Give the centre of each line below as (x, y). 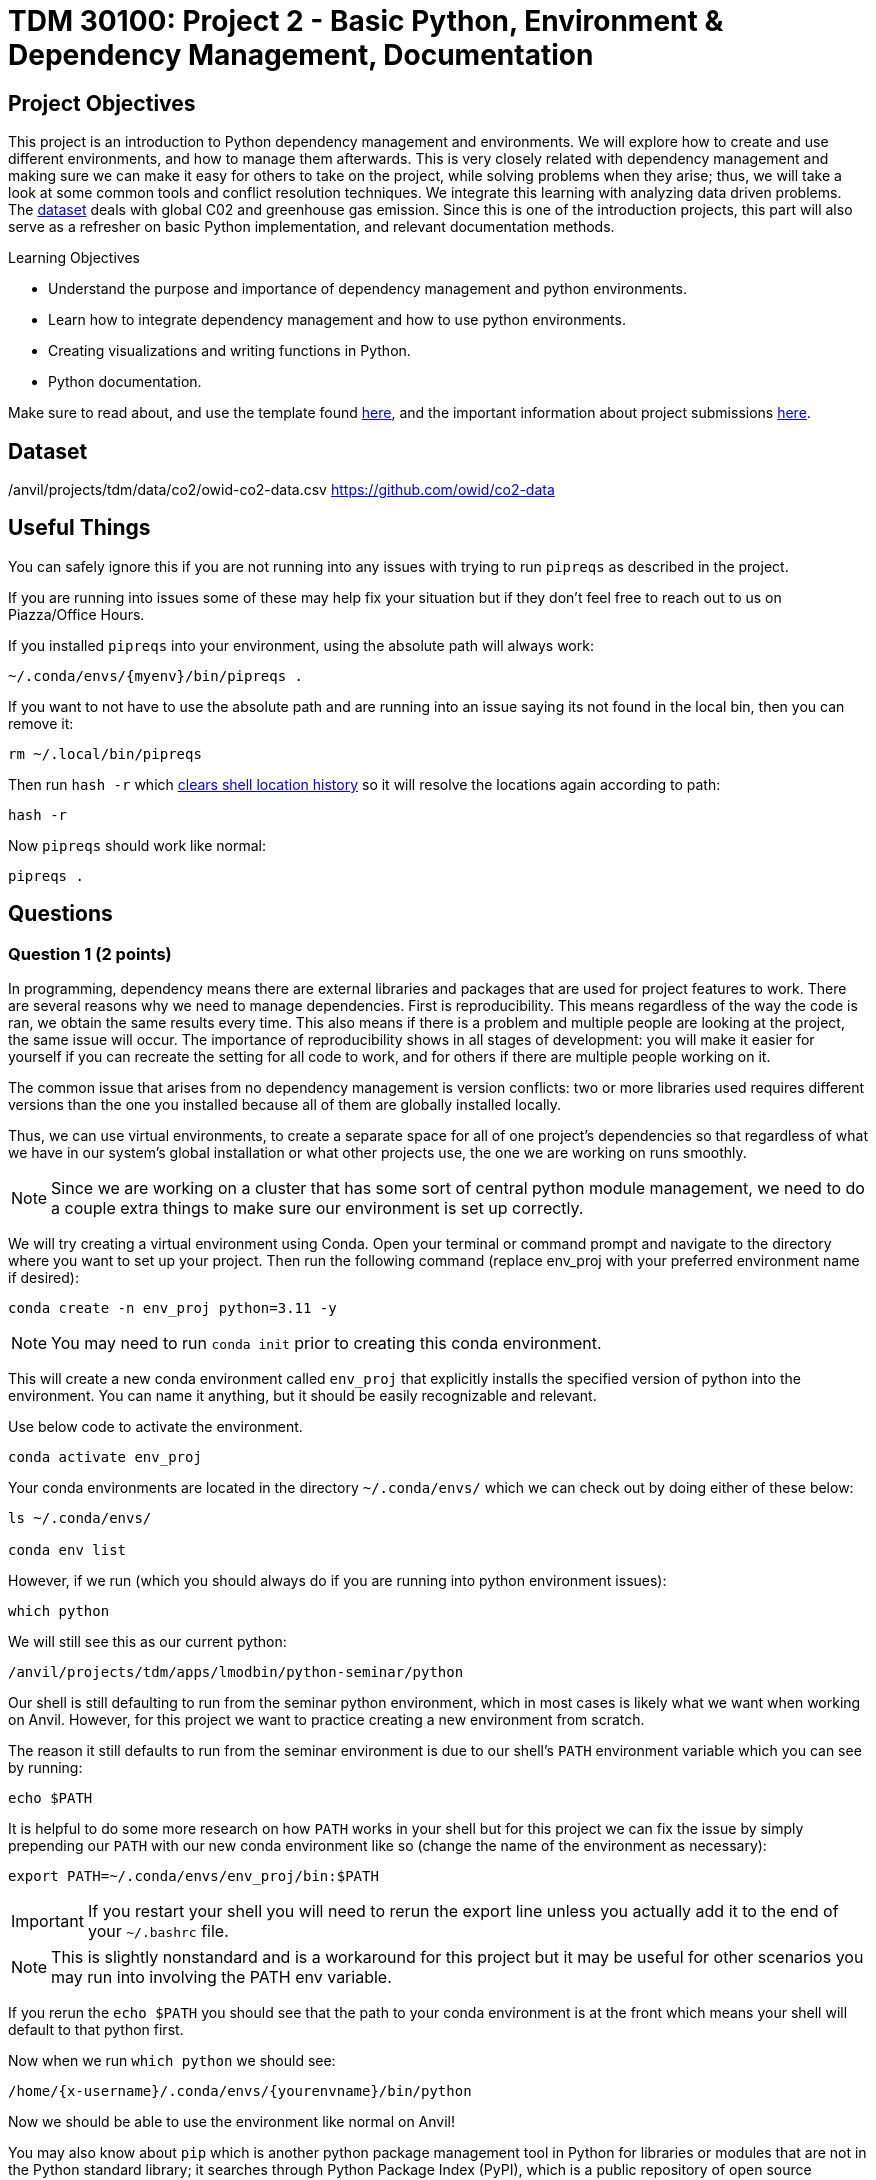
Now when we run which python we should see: (172, 2061)
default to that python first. (96, 2030)
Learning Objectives (74, 258)
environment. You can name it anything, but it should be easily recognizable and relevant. (302, 1396)
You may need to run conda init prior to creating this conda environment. (326, 1343)
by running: (45, 1768)
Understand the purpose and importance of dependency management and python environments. (368, 289)
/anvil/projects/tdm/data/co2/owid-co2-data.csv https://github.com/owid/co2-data (281, 490)
